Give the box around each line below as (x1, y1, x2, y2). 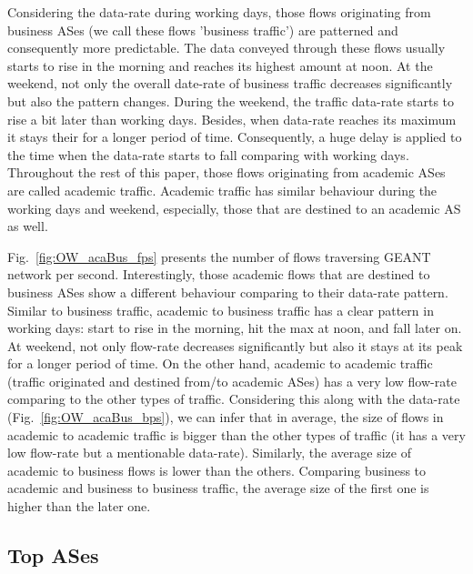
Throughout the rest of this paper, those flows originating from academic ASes (7, 163, 446, 182)
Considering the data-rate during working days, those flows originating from (7, 3, 431, 21)
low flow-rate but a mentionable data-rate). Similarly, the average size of (7, 443, 411, 462)
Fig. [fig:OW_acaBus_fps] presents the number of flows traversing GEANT (7, 247, 431, 266)
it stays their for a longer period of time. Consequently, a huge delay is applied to (7, 127, 462, 146)
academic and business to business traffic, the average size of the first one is (7, 478, 429, 498)
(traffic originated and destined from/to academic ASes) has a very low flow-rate (7, 371, 457, 390)
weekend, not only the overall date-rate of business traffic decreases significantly (7, 74, 453, 93)
